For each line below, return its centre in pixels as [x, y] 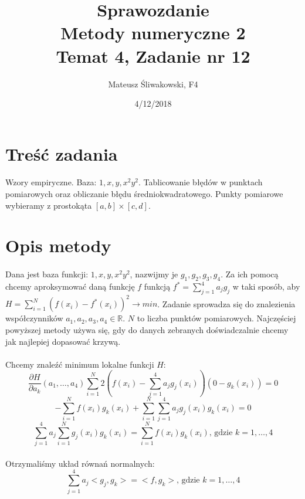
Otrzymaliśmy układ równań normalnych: [80, 463]
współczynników [34, 318]
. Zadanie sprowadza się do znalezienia [226, 303]
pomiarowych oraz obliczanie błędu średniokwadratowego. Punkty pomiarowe [144, 194]
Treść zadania [62, 153]
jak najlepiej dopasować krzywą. [63, 341]
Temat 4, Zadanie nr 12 [153, 55]
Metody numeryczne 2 [153, 33]
